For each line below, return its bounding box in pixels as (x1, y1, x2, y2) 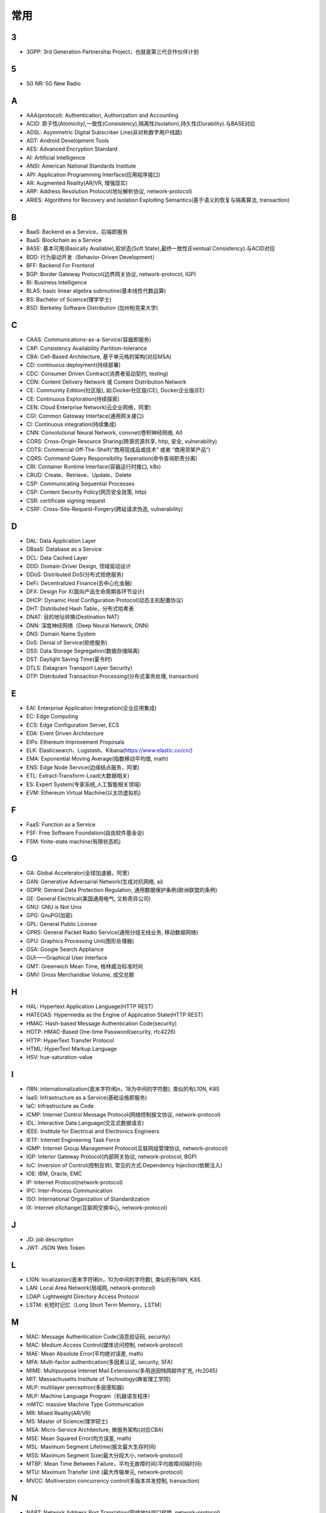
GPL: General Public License (26, 920, 97, 927)
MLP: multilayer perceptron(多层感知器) (26, 1383, 124, 1391)
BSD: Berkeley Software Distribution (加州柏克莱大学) (26, 304, 158, 312)
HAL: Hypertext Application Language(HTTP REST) (26, 1003, 153, 1010)
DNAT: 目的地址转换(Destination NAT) (26, 613, 120, 620)
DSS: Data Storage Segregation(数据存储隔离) (26, 647, 140, 654)
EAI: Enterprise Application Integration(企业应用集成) (26, 704, 157, 711)
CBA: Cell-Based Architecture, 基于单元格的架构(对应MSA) (26, 353, 172, 360)
